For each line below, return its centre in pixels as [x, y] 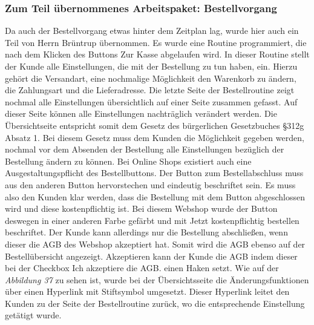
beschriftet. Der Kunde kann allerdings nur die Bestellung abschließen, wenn [146, 232]
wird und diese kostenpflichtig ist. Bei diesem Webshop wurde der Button [141, 208]
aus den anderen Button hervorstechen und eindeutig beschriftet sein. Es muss [150, 184]
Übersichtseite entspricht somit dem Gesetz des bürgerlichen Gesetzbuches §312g [155, 125]
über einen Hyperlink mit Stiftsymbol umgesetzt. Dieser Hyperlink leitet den [147, 291]
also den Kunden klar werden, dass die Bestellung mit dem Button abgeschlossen [155, 196]
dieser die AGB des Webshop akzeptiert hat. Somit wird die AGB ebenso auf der [155, 244]
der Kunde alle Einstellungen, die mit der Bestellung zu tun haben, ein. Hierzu [151, 66]
